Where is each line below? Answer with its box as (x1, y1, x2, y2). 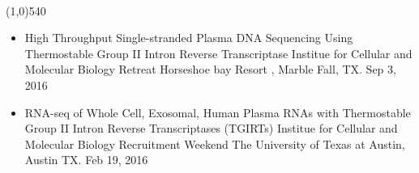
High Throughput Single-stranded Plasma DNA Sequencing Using (24, 29, 353, 46)
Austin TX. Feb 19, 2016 (24, 151, 148, 168)
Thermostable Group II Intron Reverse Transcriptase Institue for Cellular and (24, 44, 413, 61)
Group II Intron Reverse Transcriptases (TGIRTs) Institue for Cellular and (24, 120, 398, 137)
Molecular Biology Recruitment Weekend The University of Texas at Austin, (24, 135, 405, 152)
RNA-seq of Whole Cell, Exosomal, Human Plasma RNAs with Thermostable (24, 103, 411, 120)
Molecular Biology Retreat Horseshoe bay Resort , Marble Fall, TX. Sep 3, (24, 61, 396, 78)
